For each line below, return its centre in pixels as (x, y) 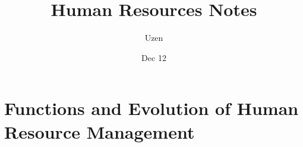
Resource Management (100, 131)
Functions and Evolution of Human (151, 108)
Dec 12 (154, 57)
